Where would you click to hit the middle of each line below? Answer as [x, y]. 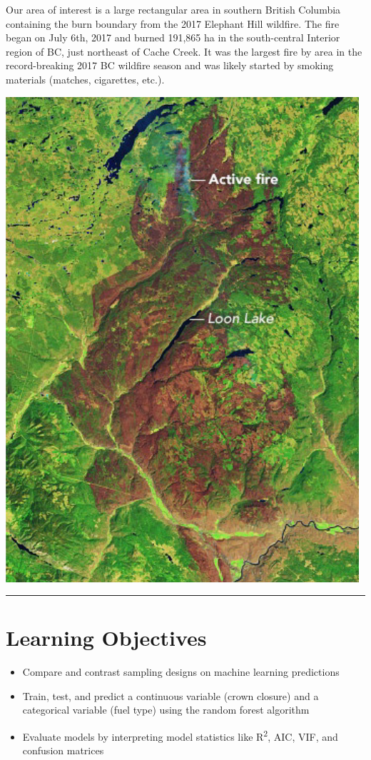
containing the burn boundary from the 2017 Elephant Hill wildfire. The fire [173, 23]
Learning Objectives [106, 638]
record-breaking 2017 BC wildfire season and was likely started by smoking [170, 65]
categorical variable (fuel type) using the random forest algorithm [166, 710]
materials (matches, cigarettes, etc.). [85, 79]
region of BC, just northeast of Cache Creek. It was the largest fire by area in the [184, 51]
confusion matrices [63, 750]
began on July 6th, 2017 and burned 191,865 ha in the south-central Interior [173, 37]
